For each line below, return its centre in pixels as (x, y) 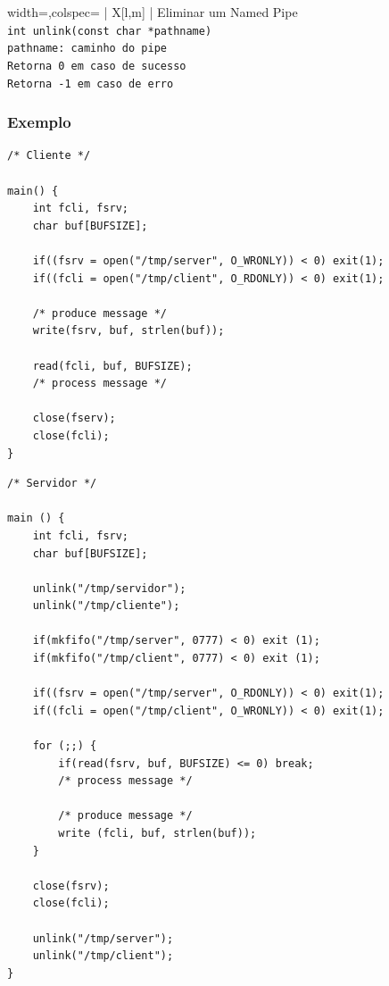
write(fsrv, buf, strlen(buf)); (128, 331)
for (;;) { (65, 746)
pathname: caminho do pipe (87, 49)
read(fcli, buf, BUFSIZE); (112, 366)
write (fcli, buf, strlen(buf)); (157, 833)
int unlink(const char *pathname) (110, 31)
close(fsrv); (71, 886)
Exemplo (39, 122)
